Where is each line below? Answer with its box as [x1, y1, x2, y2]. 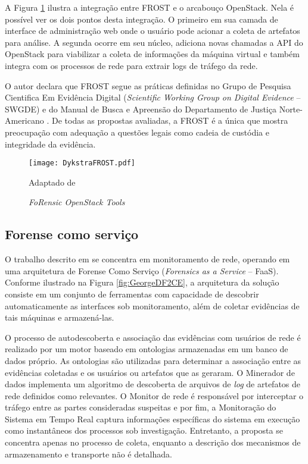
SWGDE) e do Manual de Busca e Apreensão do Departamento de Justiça [5, 102, 276, 115]
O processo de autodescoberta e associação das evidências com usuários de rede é [5, 331, 301, 343]
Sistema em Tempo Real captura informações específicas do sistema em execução [5, 412, 300, 425]
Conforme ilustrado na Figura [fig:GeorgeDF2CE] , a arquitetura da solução [5, 276, 279, 289]
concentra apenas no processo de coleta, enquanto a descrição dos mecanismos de [5, 436, 301, 449]
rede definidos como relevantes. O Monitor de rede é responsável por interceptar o [5, 389, 304, 402]
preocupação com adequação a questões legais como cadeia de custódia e [5, 126, 269, 138]
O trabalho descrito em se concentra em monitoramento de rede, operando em [5, 253, 290, 265]
